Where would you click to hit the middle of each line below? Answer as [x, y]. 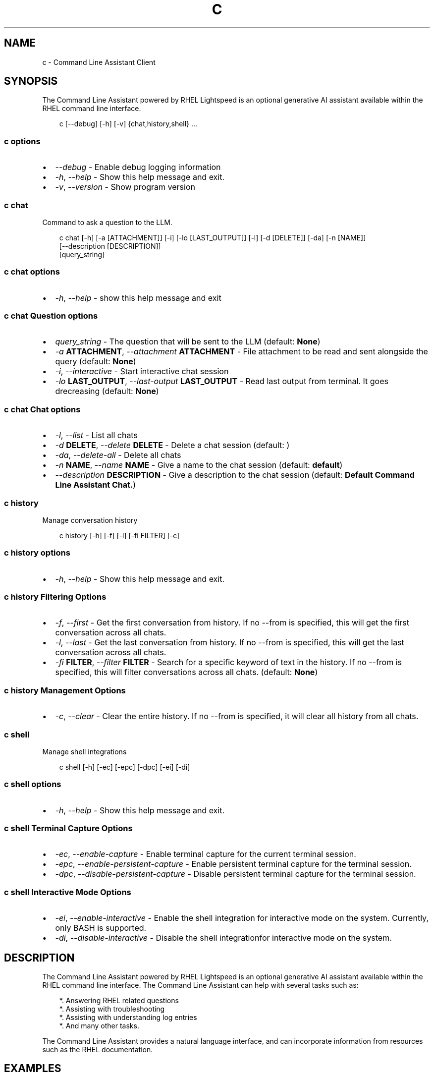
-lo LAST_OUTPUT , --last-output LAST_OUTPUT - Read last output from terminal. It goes [222, 381]
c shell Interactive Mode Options [68, 892]
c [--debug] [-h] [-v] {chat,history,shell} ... [128, 124]
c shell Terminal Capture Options [68, 828]
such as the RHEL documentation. [98, 1050]
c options [22, 141]
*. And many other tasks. [99, 1026]
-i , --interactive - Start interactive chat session [142, 371]
